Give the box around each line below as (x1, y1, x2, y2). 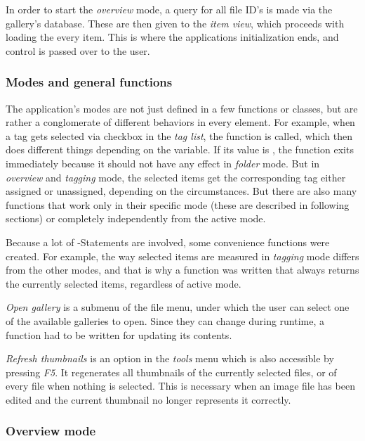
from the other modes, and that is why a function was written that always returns (6, 262, 359, 277)
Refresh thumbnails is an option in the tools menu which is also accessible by (6, 351, 334, 366)
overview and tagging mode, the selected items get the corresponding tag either (6, 170, 346, 184)
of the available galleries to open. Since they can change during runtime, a (6, 313, 325, 328)
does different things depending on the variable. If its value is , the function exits (6, 142, 354, 157)
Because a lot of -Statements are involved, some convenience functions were (6, 234, 330, 249)
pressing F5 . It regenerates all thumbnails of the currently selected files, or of (6, 364, 337, 379)
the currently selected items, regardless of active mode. (6, 276, 241, 290)
